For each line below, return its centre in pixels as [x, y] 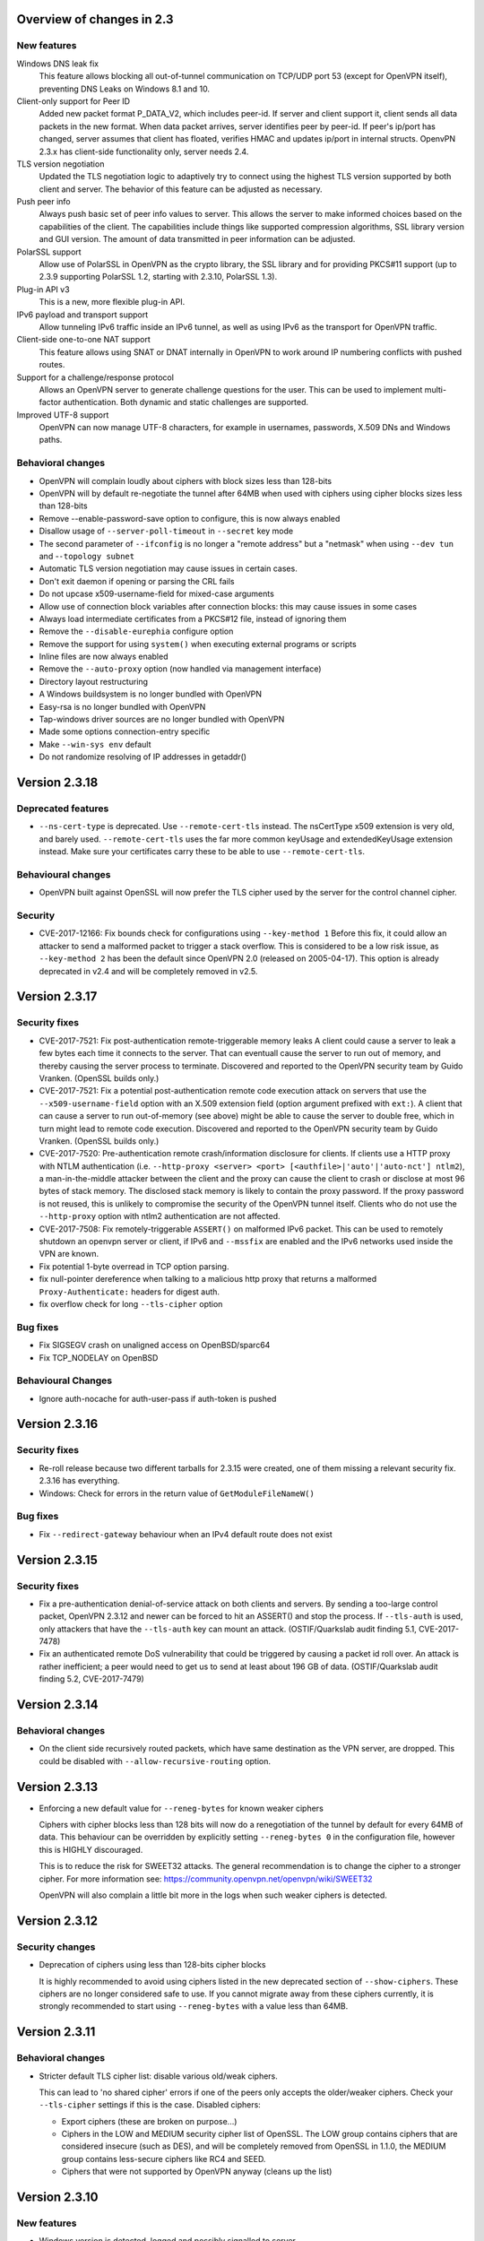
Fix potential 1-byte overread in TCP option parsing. [134, 1266]
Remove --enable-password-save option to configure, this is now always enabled [190, 518]
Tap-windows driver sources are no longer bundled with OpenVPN [162, 719]
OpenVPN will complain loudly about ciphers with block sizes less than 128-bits [185, 480]
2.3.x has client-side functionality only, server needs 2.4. [144, 151]
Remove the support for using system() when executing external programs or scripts [198, 644]
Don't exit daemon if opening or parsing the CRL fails [137, 581]
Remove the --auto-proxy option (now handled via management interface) [180, 669]
